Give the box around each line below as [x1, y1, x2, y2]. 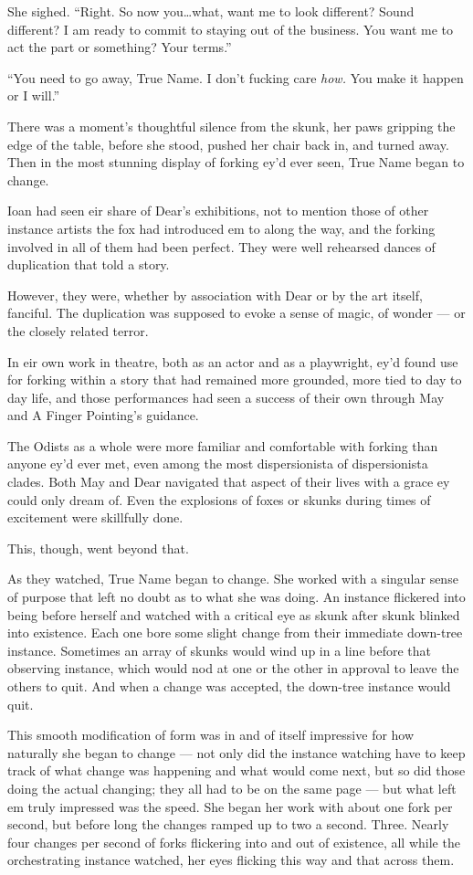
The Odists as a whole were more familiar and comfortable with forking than [7, 436, 438, 455]
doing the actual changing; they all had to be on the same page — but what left [7, 778, 457, 797]
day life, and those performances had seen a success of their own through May [7, 387, 445, 406]
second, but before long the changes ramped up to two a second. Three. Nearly [7, 815, 449, 834]
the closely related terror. [7, 321, 149, 340]
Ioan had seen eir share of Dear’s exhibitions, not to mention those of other [7, 201, 429, 220]
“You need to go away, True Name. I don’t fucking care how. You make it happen [7, 68, 464, 87]
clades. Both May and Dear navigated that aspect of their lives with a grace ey [7, 472, 450, 491]
